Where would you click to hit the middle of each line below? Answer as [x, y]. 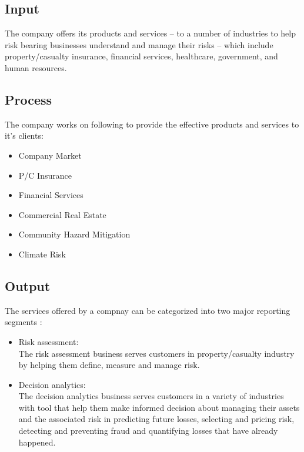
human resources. [36, 67]
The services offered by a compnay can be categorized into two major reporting [148, 310]
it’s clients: [24, 135]
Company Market [50, 155]
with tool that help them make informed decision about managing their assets [159, 407]
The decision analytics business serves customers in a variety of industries [151, 396]
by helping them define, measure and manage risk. [109, 365]
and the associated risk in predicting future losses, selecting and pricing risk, [156, 419]
